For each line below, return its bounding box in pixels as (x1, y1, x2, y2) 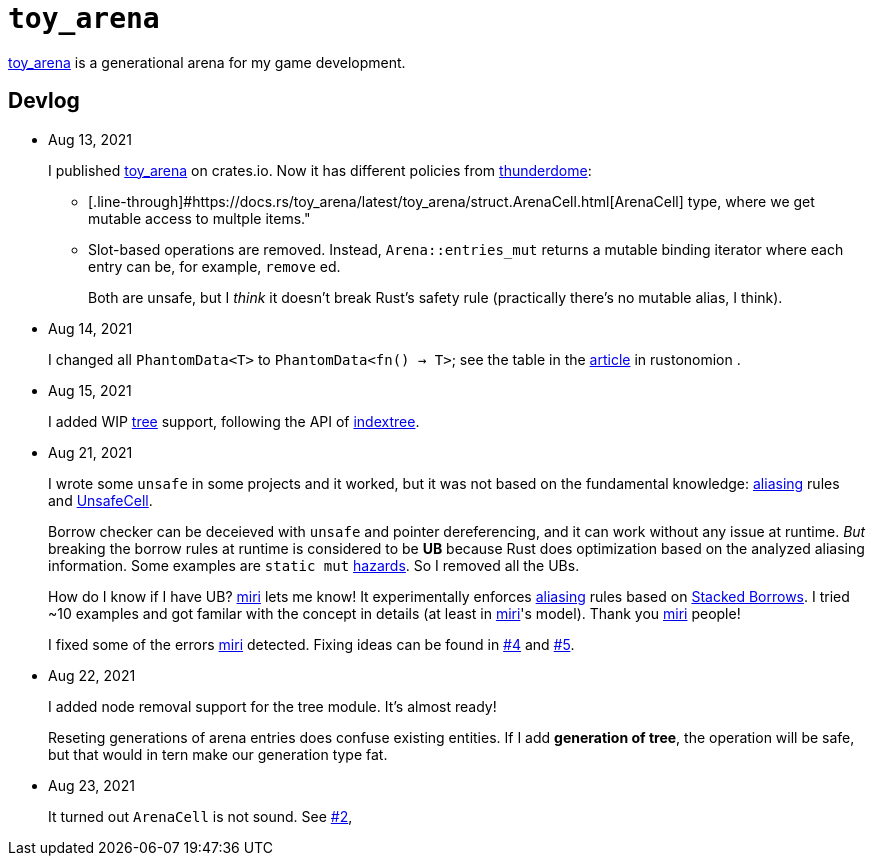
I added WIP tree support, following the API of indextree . (48, 412, 420, 430)
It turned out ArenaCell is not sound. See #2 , (48, 807, 353, 825)
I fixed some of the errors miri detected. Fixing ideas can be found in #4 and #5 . (48, 635, 575, 653)
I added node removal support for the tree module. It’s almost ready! (48, 697, 497, 715)
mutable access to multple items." (88, 209, 311, 227)
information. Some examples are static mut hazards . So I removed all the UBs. (48, 556, 580, 574)
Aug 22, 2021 (48, 666, 136, 684)
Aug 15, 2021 (48, 381, 132, 399)
